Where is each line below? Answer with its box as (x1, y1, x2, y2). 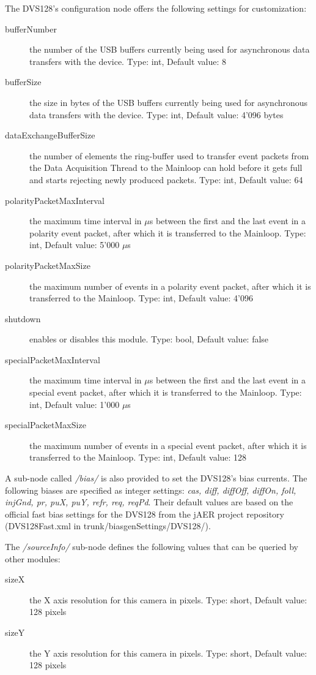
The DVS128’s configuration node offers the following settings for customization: (5, 2, 307, 14)
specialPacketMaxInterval (5, 353, 100, 366)
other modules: (5, 552, 61, 565)
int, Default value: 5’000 (29, 238, 120, 251)
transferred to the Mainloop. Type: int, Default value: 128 (29, 451, 247, 464)
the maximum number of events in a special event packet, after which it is (29, 439, 307, 451)
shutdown (5, 312, 41, 325)
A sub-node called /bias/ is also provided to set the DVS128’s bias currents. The (5, 472, 307, 485)
